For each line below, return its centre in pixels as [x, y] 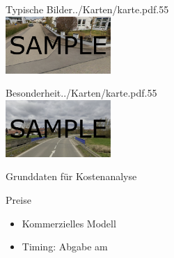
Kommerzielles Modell [69, 223]
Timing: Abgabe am [65, 247]
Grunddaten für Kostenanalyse [71, 176]
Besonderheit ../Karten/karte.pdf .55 [81, 93]
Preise [18, 199]
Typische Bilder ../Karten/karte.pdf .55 [87, 9]
